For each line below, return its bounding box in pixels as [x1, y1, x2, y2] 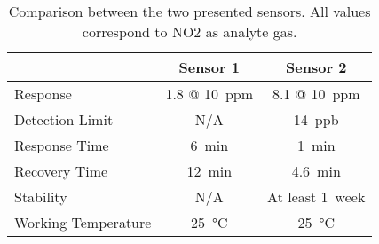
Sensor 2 [286, 57, 347, 77]
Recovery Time [14, 161, 108, 181]
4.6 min [291, 161, 341, 181]
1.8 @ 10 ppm [165, 83, 254, 104]
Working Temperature [14, 212, 152, 232]
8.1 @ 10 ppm [272, 83, 360, 104]
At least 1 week [267, 186, 366, 207]
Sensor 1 [178, 57, 240, 77]
